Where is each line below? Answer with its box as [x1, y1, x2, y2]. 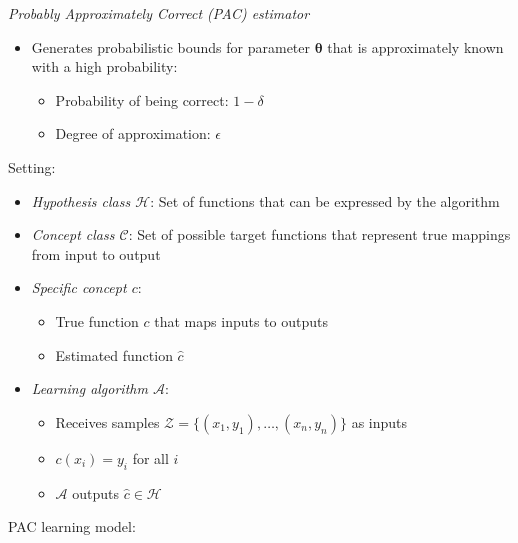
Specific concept [31, 277, 127, 298]
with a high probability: [31, 56, 178, 77]
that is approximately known [327, 36, 504, 57]
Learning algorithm [31, 378, 148, 399]
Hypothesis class [31, 190, 131, 211]
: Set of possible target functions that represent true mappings [128, 224, 511, 245]
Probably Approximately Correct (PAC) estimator [8, 3, 310, 23]
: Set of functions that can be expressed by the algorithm [150, 190, 500, 211]
